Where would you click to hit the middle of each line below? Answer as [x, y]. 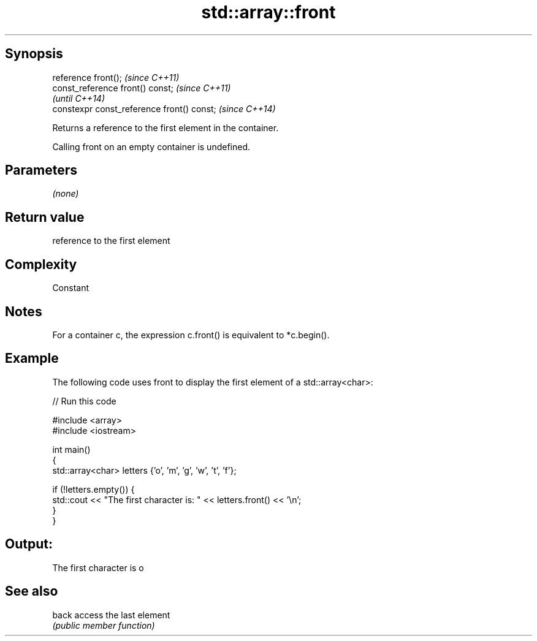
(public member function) [104, 625]
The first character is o [98, 567]
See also [32, 591]
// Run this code [84, 401]
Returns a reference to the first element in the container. [166, 127]
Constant [71, 288]
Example [32, 358]
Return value [45, 217]
